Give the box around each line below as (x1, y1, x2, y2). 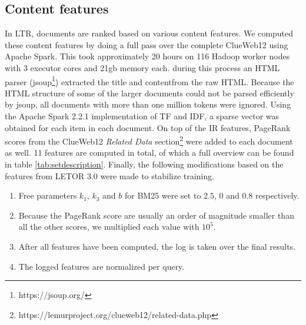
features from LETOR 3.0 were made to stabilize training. (5, 169, 214, 182)
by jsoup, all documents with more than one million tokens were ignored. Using (5, 98, 291, 110)
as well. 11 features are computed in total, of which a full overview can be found (5, 146, 294, 159)
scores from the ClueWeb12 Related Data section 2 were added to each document (5, 133, 293, 147)
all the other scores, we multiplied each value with (18, 220, 199, 233)
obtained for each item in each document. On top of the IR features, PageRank (5, 121, 291, 133)
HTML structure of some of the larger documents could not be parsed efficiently (5, 86, 294, 99)
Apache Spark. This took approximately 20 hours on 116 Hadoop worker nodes (5, 50, 290, 62)
